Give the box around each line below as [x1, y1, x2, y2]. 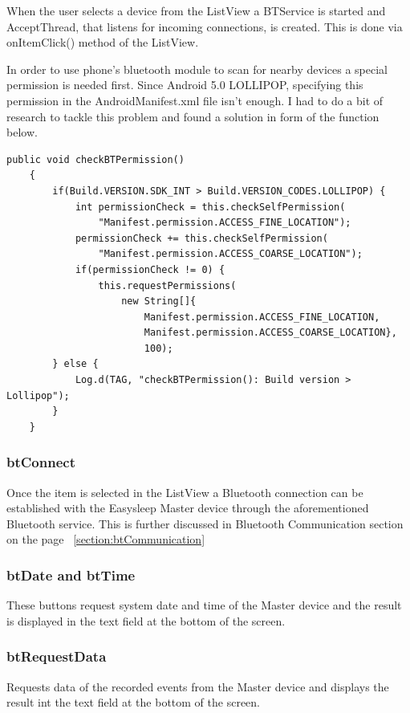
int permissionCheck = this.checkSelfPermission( [75, 201, 346, 213]
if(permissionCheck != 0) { [75, 263, 225, 275]
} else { [52, 358, 99, 370]
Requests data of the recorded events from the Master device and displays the [6, 678, 389, 695]
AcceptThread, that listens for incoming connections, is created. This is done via [6, 18, 403, 35]
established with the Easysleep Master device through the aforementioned [6, 499, 369, 516]
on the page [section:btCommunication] [6, 531, 205, 548]
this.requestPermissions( [98, 279, 237, 291]
